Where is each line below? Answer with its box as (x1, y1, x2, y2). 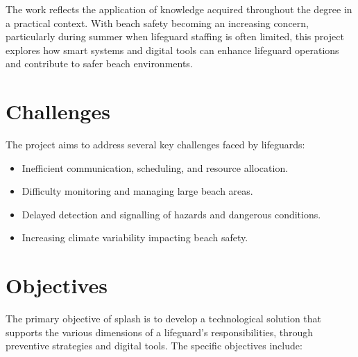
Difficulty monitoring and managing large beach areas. (22, 184, 253, 198)
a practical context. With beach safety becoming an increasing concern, (6, 15, 309, 30)
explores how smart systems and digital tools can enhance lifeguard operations (6, 42, 339, 57)
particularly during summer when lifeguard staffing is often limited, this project (6, 29, 344, 44)
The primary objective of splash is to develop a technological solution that (6, 311, 322, 326)
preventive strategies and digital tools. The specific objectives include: (6, 338, 302, 353)
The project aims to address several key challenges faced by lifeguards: (6, 137, 305, 152)
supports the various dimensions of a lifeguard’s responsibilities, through (6, 324, 314, 339)
